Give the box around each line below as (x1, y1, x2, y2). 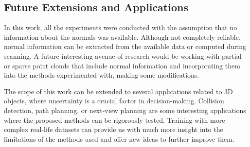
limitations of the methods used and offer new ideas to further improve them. (4, 133, 234, 144)
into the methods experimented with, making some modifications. (4, 70, 199, 80)
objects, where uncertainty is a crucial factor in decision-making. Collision (4, 96, 224, 106)
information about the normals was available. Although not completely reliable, (4, 32, 241, 42)
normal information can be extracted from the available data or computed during (4, 41, 247, 51)
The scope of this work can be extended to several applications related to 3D (4, 86, 233, 96)
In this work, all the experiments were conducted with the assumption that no (4, 22, 237, 33)
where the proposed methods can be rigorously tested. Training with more (4, 114, 225, 125)
